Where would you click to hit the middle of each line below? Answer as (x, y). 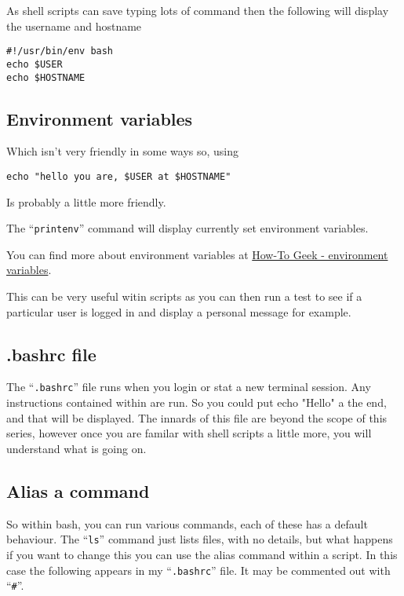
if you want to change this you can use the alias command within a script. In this (202, 554)
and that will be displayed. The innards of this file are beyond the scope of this (197, 417)
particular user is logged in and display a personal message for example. (179, 311)
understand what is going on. (76, 448)
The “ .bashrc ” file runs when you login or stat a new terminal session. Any (189, 387)
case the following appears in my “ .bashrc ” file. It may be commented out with (198, 570)
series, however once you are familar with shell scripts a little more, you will (189, 433)
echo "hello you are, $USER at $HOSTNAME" (119, 176)
